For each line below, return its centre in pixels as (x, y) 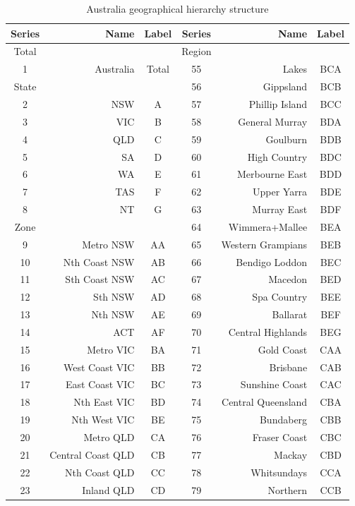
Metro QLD (109, 437)
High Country (277, 156)
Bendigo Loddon (272, 261)
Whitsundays (279, 472)
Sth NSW (114, 297)
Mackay (291, 454)
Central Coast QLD (92, 454)
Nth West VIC (103, 420)
